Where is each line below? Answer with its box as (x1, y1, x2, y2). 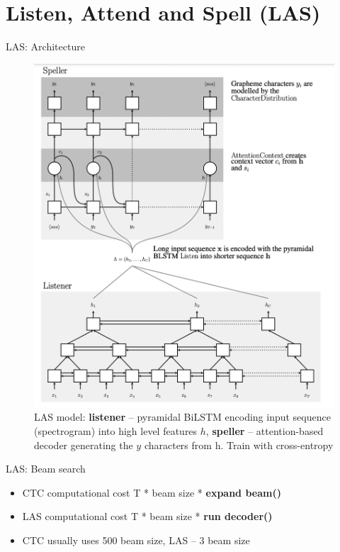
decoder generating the (34, 437, 133, 452)
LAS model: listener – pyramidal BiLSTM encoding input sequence (34, 409, 331, 424)
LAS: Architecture (6, 39, 85, 54)
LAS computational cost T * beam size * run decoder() (22, 509, 273, 524)
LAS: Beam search (6, 461, 86, 476)
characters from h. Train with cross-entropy (144, 437, 334, 452)
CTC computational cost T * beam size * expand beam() (22, 485, 281, 499)
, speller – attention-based (205, 423, 324, 438)
